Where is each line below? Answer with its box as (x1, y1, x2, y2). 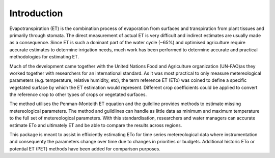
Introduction (9, 8, 63, 19)
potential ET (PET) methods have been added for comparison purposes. (9, 145, 160, 152)
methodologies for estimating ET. (9, 54, 79, 60)
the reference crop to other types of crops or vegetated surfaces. (9, 91, 147, 98)
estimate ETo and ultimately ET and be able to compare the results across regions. (9, 122, 182, 128)
